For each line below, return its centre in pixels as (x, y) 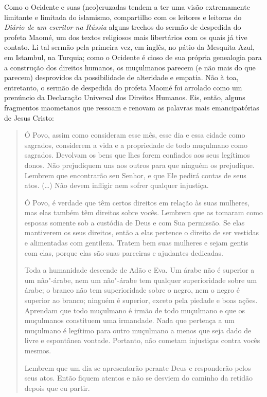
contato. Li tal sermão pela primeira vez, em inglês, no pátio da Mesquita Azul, (130, 47)
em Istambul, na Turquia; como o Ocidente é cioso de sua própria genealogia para (133, 57)
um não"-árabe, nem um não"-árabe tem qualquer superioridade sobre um (141, 280)
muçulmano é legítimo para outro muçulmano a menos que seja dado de (138, 330)
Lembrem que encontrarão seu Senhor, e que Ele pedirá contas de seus (135, 175)
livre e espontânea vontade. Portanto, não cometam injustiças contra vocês (142, 340)
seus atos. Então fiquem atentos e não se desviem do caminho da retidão (138, 378)
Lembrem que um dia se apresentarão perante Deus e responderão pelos (138, 367)
